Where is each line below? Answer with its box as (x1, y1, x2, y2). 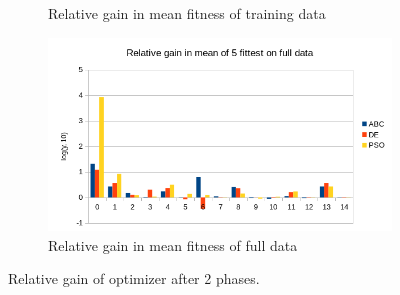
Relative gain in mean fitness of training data (48, 3, 326, 23)
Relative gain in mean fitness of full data (48, 234, 298, 255)
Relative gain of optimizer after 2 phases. (8, 268, 260, 289)
